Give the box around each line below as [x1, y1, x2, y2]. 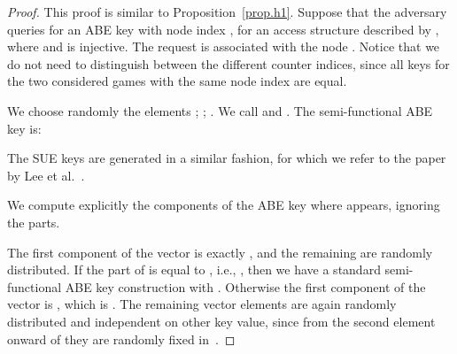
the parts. [7, 212, 60, 231]
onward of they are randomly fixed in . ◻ [7, 329, 236, 348]
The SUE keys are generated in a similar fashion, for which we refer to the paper [7, 149, 446, 167]
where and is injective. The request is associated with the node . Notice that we [7, 37, 440, 56]
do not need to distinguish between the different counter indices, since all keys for [7, 54, 450, 73]
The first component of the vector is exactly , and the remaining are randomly [7, 242, 433, 261]
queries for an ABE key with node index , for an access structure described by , [7, 19, 439, 38]
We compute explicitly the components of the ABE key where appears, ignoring [7, 196, 440, 214]
